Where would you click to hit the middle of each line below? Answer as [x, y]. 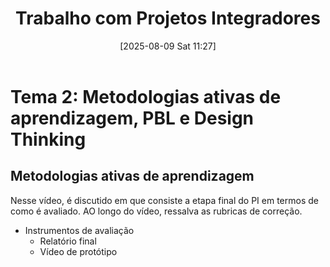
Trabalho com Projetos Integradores [168, 18]
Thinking [48, 139]
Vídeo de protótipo [78, 251]
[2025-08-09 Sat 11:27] [168, 46]
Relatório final [68, 241]
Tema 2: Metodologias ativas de [146, 96]
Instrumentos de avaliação [79, 230]
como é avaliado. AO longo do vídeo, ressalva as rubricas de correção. [156, 211]
